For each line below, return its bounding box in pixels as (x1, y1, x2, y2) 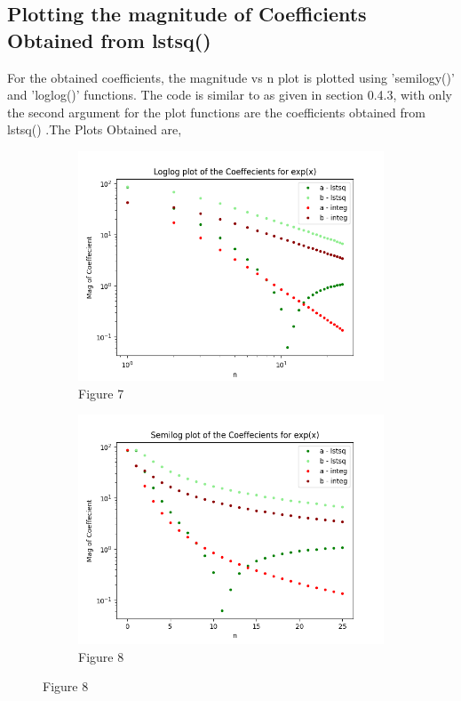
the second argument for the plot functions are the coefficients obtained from (7, 102, 425, 121)
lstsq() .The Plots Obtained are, (7, 120, 182, 139)
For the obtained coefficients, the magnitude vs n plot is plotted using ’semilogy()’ (7, 68, 455, 86)
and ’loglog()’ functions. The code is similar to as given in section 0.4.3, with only (7, 85, 452, 104)
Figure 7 (78, 383, 124, 402)
